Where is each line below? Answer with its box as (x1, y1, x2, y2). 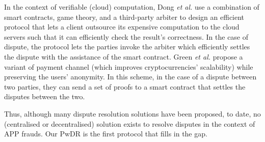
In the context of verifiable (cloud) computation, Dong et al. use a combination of (4, 2, 259, 12)
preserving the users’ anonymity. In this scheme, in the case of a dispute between (4, 71, 257, 82)
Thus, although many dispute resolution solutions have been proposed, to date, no (4, 108, 261, 119)
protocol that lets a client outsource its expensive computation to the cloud (4, 21, 240, 32)
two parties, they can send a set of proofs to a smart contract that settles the (4, 81, 246, 92)
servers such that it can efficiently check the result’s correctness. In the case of (4, 31, 249, 42)
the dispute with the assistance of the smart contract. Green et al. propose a (4, 51, 243, 62)
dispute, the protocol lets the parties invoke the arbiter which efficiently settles (4, 41, 250, 52)
